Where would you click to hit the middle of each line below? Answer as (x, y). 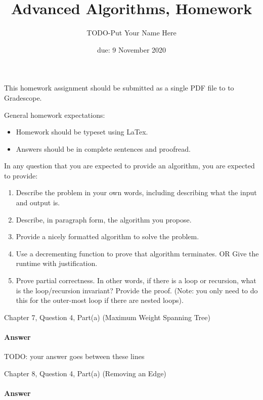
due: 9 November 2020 (131, 49)
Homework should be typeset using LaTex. (82, 132)
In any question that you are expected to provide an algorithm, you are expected (129, 166)
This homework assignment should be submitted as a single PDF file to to (119, 88)
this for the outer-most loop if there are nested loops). (100, 300)
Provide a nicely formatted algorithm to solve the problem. (107, 236)
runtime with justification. (57, 263)
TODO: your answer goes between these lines (74, 356)
